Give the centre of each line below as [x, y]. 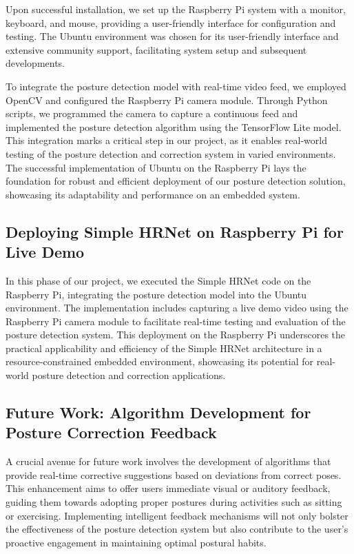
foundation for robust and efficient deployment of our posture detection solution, [176, 181]
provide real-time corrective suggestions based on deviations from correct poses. [174, 474]
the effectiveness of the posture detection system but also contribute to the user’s [177, 529]
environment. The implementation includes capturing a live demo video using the [177, 308]
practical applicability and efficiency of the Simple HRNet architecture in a [164, 348]
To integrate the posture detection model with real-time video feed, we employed [176, 86]
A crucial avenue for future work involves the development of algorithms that [168, 461]
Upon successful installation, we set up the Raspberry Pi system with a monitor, [176, 9]
